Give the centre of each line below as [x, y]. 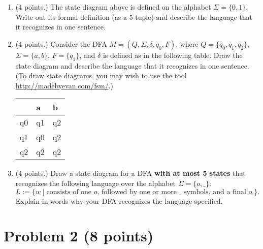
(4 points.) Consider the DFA [61, 43]
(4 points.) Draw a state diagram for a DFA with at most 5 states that [130, 173]
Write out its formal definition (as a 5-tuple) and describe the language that [134, 17]
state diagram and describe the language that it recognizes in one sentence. [132, 65]
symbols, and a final [215, 192]
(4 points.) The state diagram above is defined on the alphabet [113, 7]
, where [187, 43]
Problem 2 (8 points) [79, 236]
